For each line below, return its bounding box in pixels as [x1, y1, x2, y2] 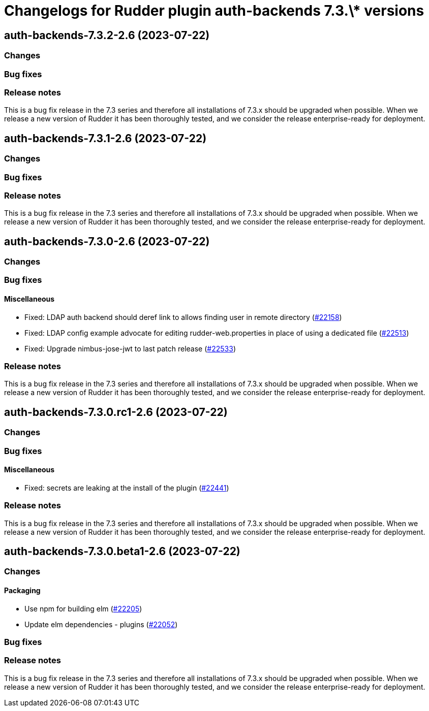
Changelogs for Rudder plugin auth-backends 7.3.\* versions [4, 2, 424, 19]
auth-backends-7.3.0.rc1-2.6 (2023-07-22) [4, 405, 228, 418]
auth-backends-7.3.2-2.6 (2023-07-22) [4, 28, 210, 42]
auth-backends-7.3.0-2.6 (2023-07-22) [4, 235, 210, 248]
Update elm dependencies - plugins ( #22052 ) [24, 620, 178, 629]
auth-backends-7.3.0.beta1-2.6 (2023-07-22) [4, 545, 240, 558]
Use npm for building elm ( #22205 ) [24, 604, 142, 613]
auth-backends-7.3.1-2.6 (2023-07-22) [4, 132, 207, 145]
